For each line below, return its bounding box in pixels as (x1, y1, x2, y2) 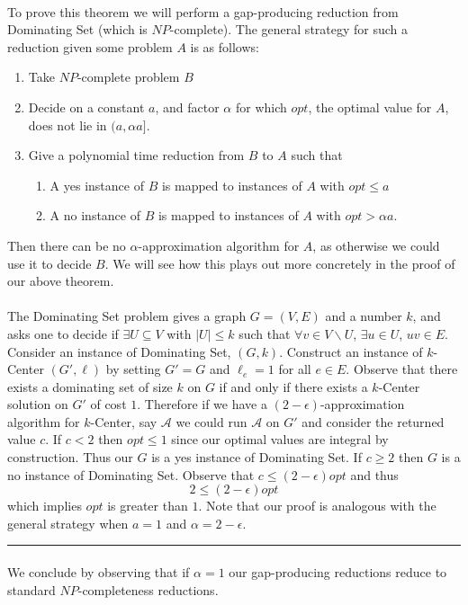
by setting (105, 360, 161, 378)
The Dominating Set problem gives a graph (7, 307, 247, 325)
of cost (90, 395, 127, 414)
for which (235, 97, 287, 116)
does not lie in (28, 115, 107, 134)
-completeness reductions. (77, 580, 219, 599)
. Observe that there (346, 360, 458, 378)
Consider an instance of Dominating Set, (7, 342, 231, 360)
